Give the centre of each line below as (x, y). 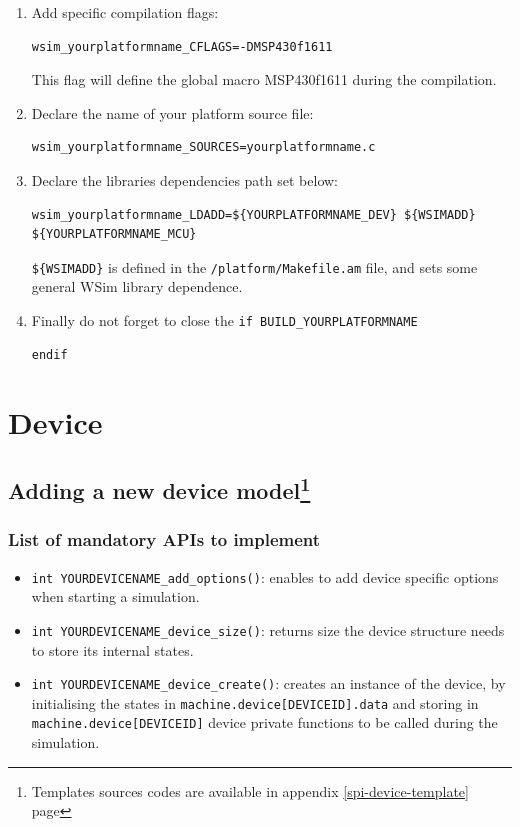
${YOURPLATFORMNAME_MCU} (114, 234)
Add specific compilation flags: (125, 12)
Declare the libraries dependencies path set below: (184, 179)
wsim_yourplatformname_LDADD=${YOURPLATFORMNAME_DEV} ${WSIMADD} (253, 214)
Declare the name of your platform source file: (172, 112)
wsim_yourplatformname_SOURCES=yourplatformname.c (203, 147)
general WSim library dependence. (137, 286)
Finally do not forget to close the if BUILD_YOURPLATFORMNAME (224, 320)
